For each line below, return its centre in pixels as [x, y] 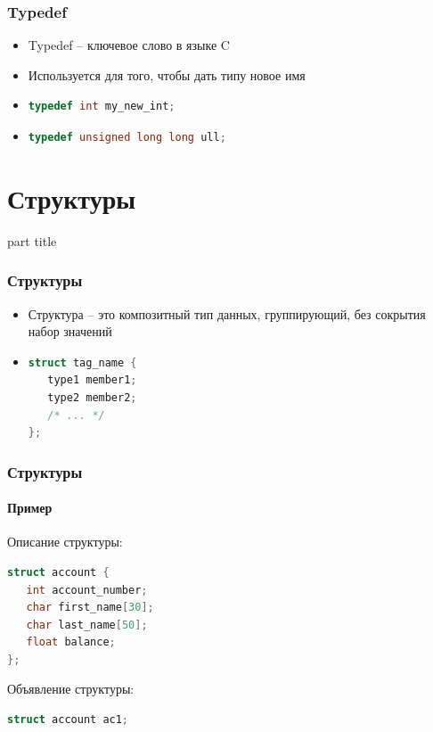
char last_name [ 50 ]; [87, 625]
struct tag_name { [82, 362]
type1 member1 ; [92, 380]
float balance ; [71, 642]
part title [32, 240]
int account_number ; [87, 590]
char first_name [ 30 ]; [90, 608]
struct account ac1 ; [68, 720]
